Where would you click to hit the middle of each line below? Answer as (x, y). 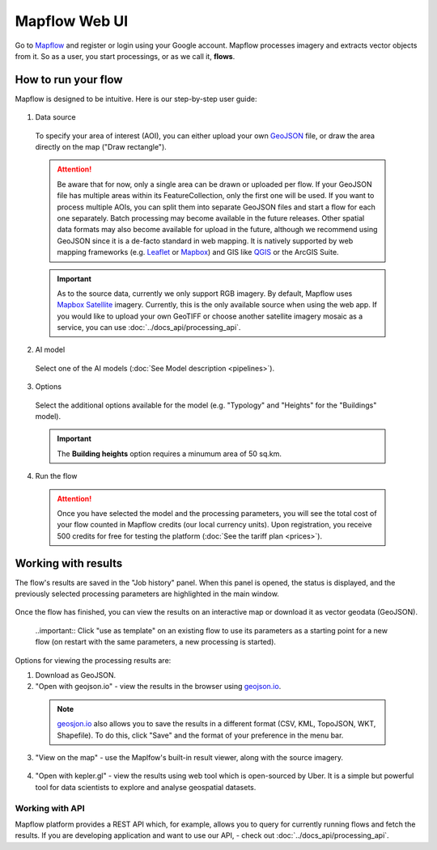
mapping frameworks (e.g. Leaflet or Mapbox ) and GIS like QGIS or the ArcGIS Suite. (198, 252)
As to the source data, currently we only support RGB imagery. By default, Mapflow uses (205, 293)
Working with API (50, 808)
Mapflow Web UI (72, 21)
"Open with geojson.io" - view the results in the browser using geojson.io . (158, 687)
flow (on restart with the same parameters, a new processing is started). (156, 642)
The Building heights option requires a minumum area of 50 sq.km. (170, 454)
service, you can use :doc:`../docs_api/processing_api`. (149, 328)
